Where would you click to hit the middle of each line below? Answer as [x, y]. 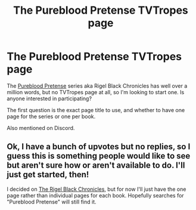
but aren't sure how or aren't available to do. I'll [96, 166]
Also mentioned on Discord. [41, 128]
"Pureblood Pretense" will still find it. [52, 202]
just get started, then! [48, 175]
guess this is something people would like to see [99, 156]
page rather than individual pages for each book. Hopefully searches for [95, 195]
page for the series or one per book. [51, 116]
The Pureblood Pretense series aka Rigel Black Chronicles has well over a [97, 86]
